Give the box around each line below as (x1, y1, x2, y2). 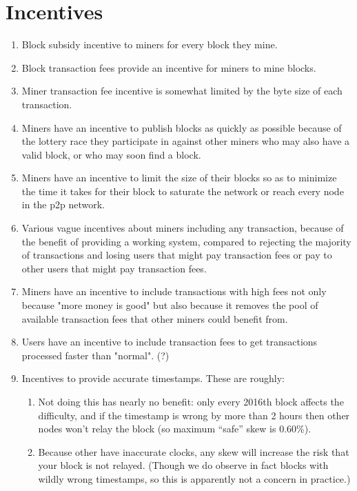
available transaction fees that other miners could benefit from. (21, 311, 288, 325)
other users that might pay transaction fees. (21, 261, 207, 275)
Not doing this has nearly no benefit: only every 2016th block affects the (38, 394, 344, 408)
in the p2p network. (21, 197, 105, 212)
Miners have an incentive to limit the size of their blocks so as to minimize (21, 170, 337, 185)
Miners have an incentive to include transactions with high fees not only (21, 284, 327, 299)
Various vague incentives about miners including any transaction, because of (21, 221, 344, 235)
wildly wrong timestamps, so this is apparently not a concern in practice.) (38, 471, 351, 485)
